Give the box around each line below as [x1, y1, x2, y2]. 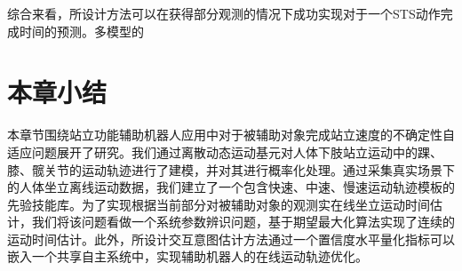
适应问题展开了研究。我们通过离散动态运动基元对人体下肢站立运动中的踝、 [7, 142, 442, 161]
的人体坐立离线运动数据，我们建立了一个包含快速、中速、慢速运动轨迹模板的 [7, 178, 455, 196]
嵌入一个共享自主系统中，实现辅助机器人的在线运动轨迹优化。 [7, 247, 368, 266]
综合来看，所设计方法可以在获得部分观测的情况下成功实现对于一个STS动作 [7, 4, 441, 22]
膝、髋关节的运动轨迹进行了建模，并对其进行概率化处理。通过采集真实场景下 [7, 160, 455, 179]
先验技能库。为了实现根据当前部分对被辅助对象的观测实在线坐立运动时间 [7, 195, 430, 213]
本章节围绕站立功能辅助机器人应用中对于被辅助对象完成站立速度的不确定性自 [7, 125, 455, 144]
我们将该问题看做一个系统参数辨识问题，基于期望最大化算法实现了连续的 [31, 212, 455, 231]
